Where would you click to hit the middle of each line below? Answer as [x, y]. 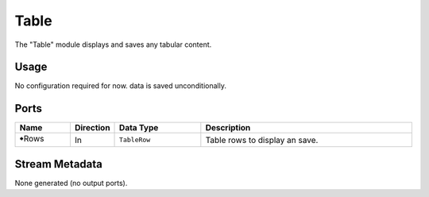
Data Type [139, 128]
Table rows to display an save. [262, 140]
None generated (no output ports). [71, 183]
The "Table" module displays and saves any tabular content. [113, 44]
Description [228, 128]
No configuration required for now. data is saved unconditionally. [120, 86]
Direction [92, 128]
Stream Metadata [58, 164]
